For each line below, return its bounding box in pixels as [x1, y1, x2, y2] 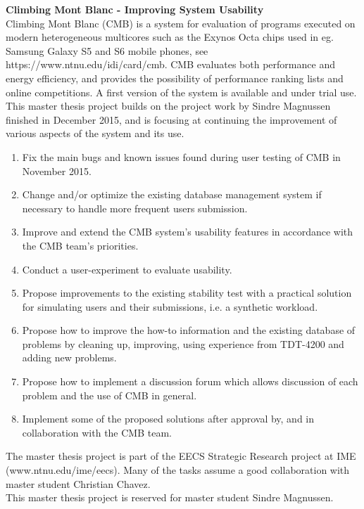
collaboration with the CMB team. [22, 425, 172, 439]
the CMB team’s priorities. [22, 238, 139, 252]
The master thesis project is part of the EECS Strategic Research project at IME [6, 449, 356, 463]
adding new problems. [22, 350, 117, 365]
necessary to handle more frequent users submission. [22, 200, 248, 215]
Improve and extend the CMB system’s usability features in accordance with [22, 224, 353, 239]
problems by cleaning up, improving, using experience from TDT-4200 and [22, 336, 344, 351]
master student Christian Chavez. [6, 476, 151, 491]
